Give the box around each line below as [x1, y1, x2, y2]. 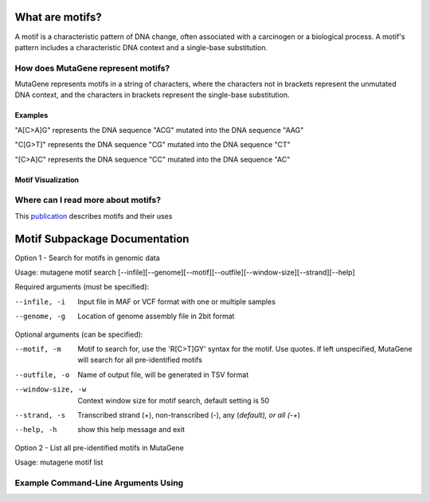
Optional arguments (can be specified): [14, 329, 143, 339]
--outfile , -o [14, 370, 70, 379]
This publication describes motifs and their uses [14, 211, 173, 220]
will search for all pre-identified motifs [77, 355, 203, 365]
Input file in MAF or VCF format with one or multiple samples [77, 297, 276, 306]
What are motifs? [14, 10, 103, 24]
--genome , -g [14, 312, 66, 321]
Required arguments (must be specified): [14, 282, 150, 292]
